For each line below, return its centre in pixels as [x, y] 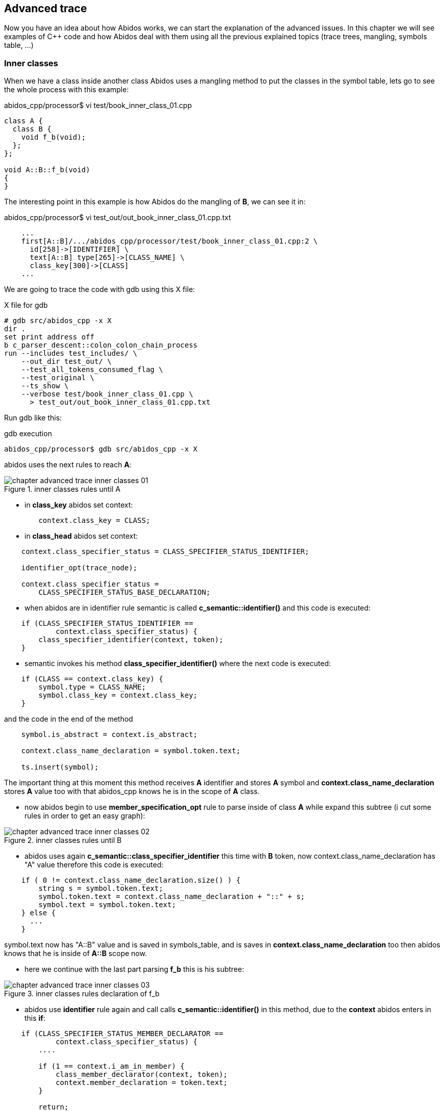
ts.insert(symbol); [60, 767]
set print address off [49, 337]
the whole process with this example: [67, 90]
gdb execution [28, 434]
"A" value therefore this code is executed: [94, 865]
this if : [35, 1018]
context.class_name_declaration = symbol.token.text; [131, 751]
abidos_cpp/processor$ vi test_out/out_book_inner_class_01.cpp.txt [118, 218]
